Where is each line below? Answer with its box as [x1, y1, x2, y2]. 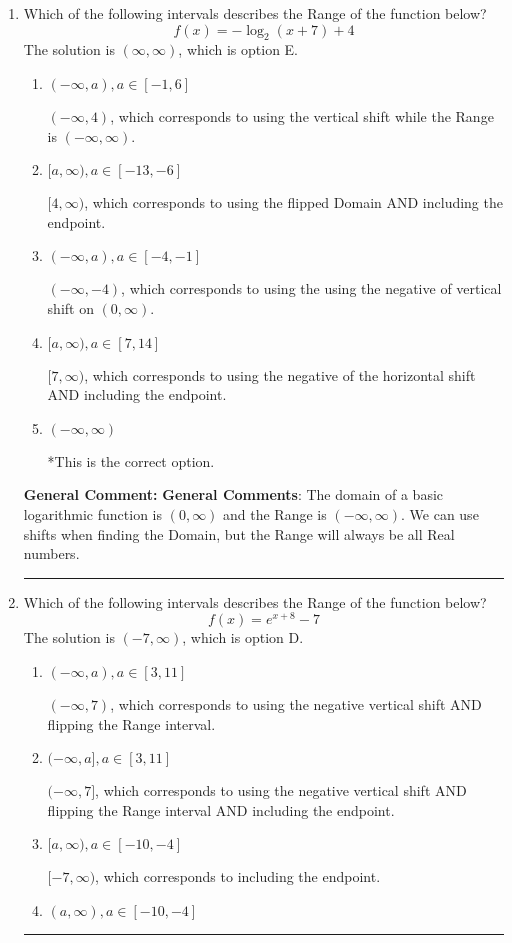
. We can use [401, 503, 479, 524]
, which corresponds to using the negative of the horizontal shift [84, 364, 476, 385]
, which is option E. [178, 39, 298, 60]
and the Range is [223, 503, 327, 524]
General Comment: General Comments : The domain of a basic [23, 484, 444, 505]
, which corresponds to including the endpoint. [95, 866, 381, 887]
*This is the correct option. [47, 450, 215, 471]
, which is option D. [182, 627, 304, 648]
